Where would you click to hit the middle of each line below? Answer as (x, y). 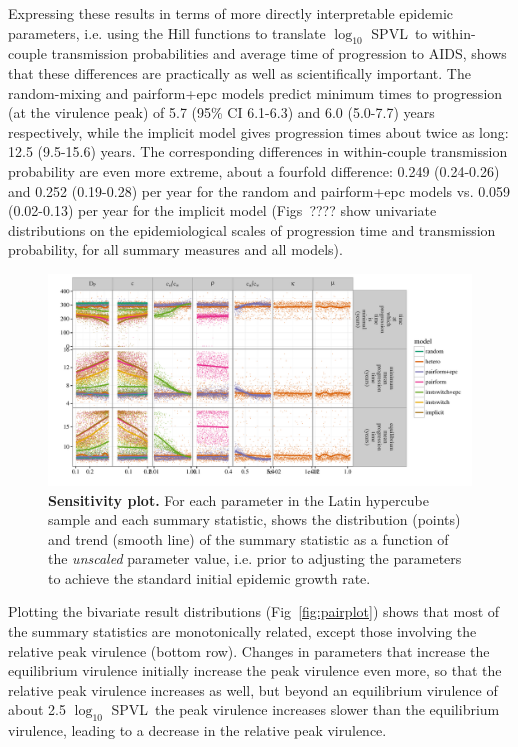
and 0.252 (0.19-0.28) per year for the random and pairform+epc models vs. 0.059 (259, 190)
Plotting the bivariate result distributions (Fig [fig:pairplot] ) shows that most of (254, 611)
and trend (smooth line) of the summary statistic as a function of (248, 538)
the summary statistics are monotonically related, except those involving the (242, 631)
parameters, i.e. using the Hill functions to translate (167, 32)
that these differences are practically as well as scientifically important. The (239, 72)
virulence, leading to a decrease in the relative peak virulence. (197, 730)
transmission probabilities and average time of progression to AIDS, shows (279, 53)
